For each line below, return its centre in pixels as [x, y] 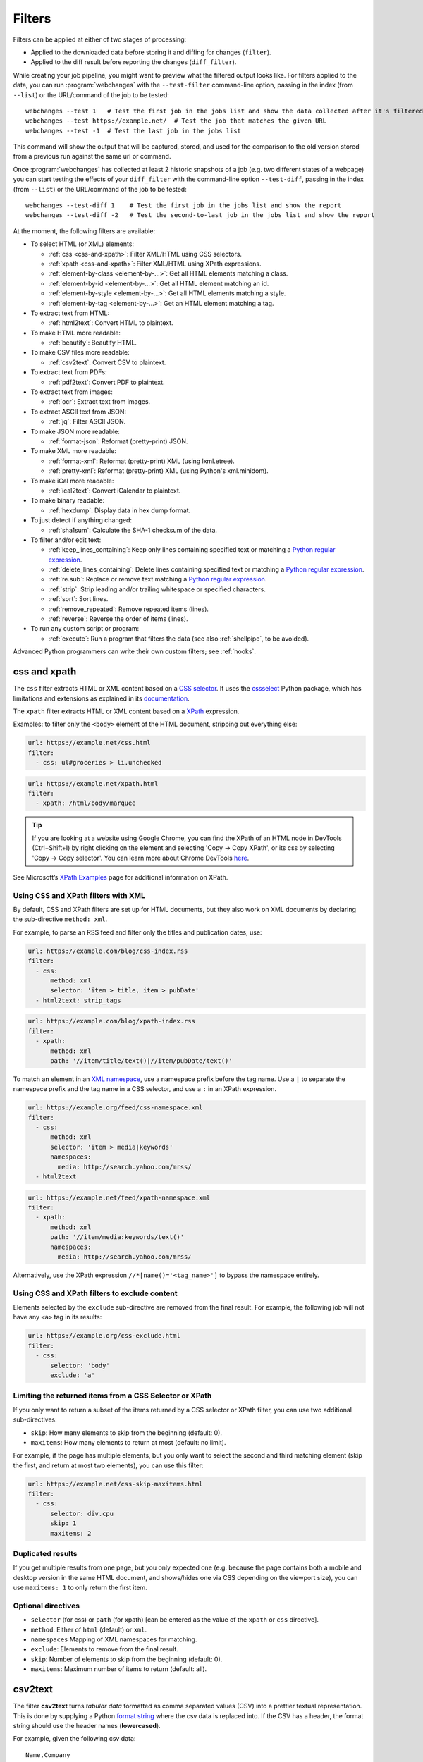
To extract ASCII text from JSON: [79, 412]
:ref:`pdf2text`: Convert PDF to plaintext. [106, 382]
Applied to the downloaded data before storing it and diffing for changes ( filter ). [151, 52]
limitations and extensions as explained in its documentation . [101, 698]
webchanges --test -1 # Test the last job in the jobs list [133, 131]
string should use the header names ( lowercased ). [87, 1725]
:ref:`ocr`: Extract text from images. [99, 402]
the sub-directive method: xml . [60, 919]
